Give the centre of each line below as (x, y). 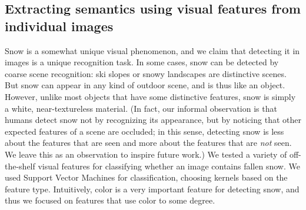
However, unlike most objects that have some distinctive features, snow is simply (150, 96)
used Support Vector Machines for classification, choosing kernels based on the (146, 177)
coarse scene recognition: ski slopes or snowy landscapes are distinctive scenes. (146, 73)
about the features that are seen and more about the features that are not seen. (148, 143)
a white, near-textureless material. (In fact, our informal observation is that (141, 108)
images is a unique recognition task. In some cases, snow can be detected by (142, 62)
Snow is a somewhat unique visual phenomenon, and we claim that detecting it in (152, 50)
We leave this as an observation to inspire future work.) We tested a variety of (146, 154)
